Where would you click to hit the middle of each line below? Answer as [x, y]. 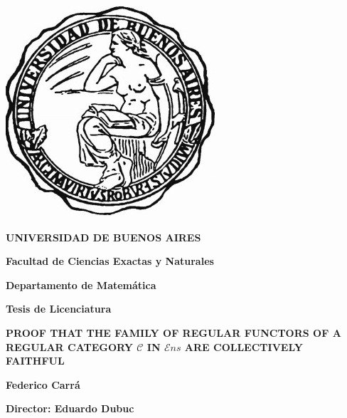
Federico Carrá [43, 384]
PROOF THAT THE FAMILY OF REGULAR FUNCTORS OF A [173, 332]
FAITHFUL [35, 361]
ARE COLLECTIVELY [244, 346]
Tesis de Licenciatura [59, 309]
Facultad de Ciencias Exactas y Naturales [110, 261]
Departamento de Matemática [81, 284]
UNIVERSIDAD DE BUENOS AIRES [103, 237]
